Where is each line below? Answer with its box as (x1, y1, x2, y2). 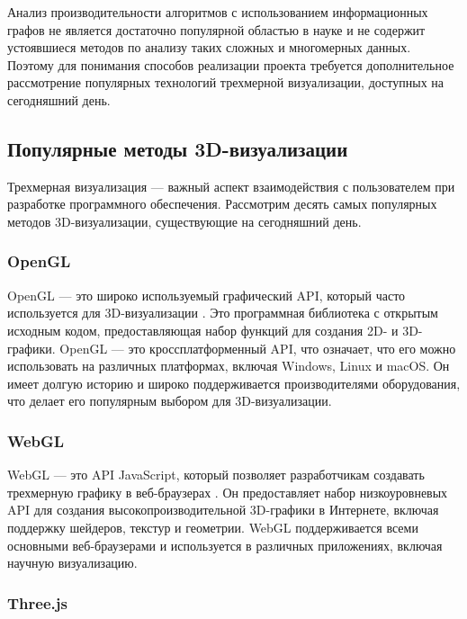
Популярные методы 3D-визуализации (7, 134, 348, 162)
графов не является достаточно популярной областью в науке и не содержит (7, 20, 426, 39)
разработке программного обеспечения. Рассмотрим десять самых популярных (7, 194, 437, 213)
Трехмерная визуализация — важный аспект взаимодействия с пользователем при (7, 176, 455, 195)
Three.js (7, 591, 67, 614)
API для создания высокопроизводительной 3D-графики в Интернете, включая (7, 500, 439, 519)
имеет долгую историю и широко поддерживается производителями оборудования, (7, 373, 461, 392)
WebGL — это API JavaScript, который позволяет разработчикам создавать (7, 465, 425, 484)
